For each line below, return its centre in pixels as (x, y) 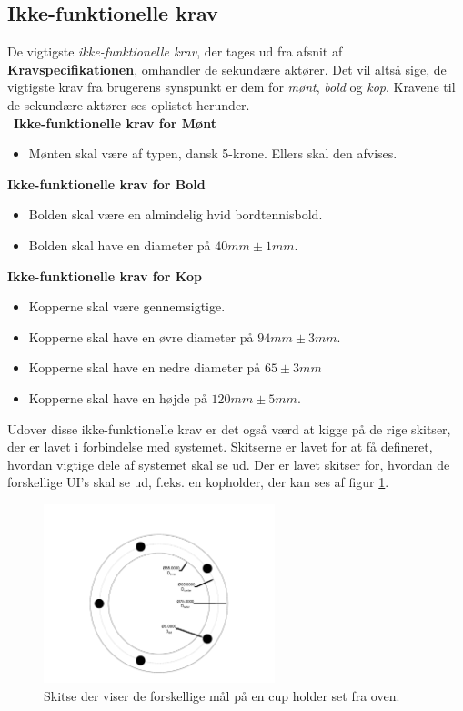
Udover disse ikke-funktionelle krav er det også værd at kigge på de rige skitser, (229, 428)
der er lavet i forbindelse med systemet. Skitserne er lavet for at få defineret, (220, 447)
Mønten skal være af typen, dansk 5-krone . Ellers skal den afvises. (213, 153)
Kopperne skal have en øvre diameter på (141, 336)
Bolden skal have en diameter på (120, 244)
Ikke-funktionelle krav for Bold (106, 183)
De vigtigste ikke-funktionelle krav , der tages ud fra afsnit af (175, 51)
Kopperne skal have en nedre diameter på (145, 367)
